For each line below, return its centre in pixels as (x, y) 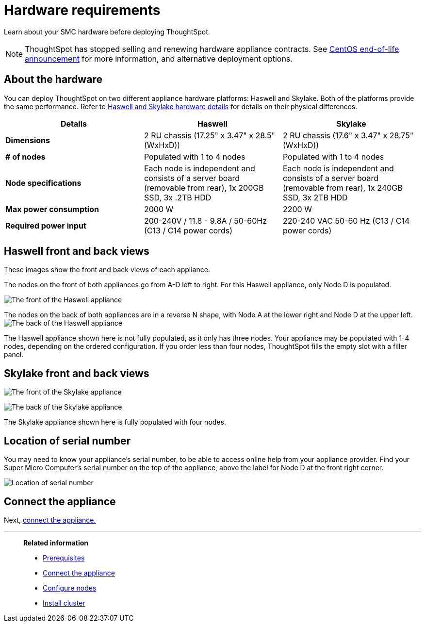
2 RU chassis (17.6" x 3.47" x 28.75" (348, 135)
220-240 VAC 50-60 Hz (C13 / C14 (346, 221)
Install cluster (64, 603)
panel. (14, 355)
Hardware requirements (82, 10)
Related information (56, 543)
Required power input (46, 225)
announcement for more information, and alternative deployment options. (159, 58)
